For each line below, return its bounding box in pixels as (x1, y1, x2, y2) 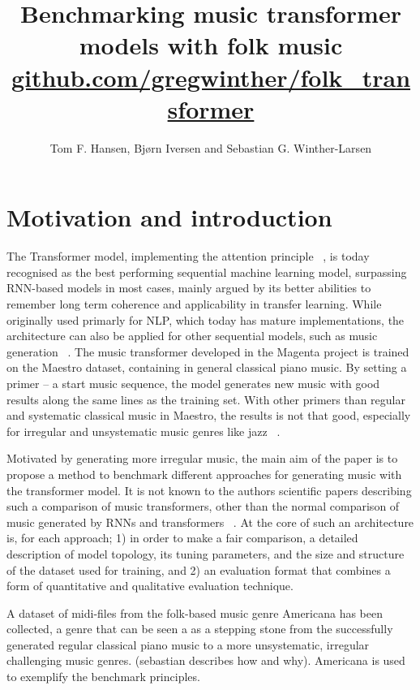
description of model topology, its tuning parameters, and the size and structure (6, 545, 405, 562)
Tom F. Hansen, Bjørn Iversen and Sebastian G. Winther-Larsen (49, 139, 372, 156)
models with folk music (79, 28, 343, 62)
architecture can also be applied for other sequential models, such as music (6, 327, 378, 344)
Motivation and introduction (6, 201, 332, 234)
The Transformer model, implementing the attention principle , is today (6, 248, 370, 265)
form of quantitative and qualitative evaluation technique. (6, 577, 294, 594)
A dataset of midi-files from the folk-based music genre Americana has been (6, 604, 384, 621)
